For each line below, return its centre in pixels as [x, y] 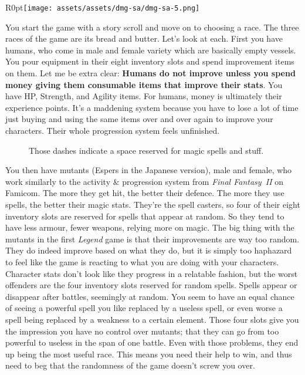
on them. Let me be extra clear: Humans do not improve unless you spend [150, 73]
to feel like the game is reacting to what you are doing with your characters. [142, 261]
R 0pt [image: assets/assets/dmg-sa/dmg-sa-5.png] [103, 7]
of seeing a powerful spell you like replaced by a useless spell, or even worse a [144, 308]
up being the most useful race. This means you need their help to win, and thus [149, 354]
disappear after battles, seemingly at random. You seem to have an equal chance [150, 296]
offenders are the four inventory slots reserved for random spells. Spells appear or [151, 285]
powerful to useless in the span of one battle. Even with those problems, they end [152, 342]
